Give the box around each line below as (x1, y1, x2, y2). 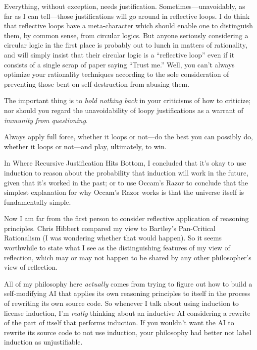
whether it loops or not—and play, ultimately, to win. (4, 141, 167, 151)
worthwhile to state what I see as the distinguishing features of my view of (4, 242, 230, 253)
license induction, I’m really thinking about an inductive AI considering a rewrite (4, 307, 251, 318)
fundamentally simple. (4, 196, 71, 207)
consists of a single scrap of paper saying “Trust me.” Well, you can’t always (4, 59, 235, 69)
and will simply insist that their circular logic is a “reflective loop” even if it (4, 49, 235, 59)
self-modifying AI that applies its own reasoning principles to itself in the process (4, 288, 251, 298)
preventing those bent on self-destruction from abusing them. (4, 78, 190, 89)
